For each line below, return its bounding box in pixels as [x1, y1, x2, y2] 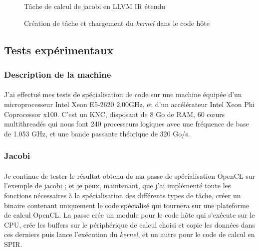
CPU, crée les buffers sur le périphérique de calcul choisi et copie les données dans [4, 219, 255, 230]
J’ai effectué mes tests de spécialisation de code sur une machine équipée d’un [4, 89, 242, 100]
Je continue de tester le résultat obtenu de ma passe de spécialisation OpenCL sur [4, 170, 256, 181]
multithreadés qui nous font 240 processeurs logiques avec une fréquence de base [4, 119, 250, 129]
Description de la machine [4, 68, 111, 80]
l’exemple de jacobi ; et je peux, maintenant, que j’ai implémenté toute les [4, 180, 231, 191]
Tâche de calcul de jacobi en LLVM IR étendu [24, 1, 165, 11]
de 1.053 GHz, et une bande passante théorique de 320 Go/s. [4, 128, 190, 138]
